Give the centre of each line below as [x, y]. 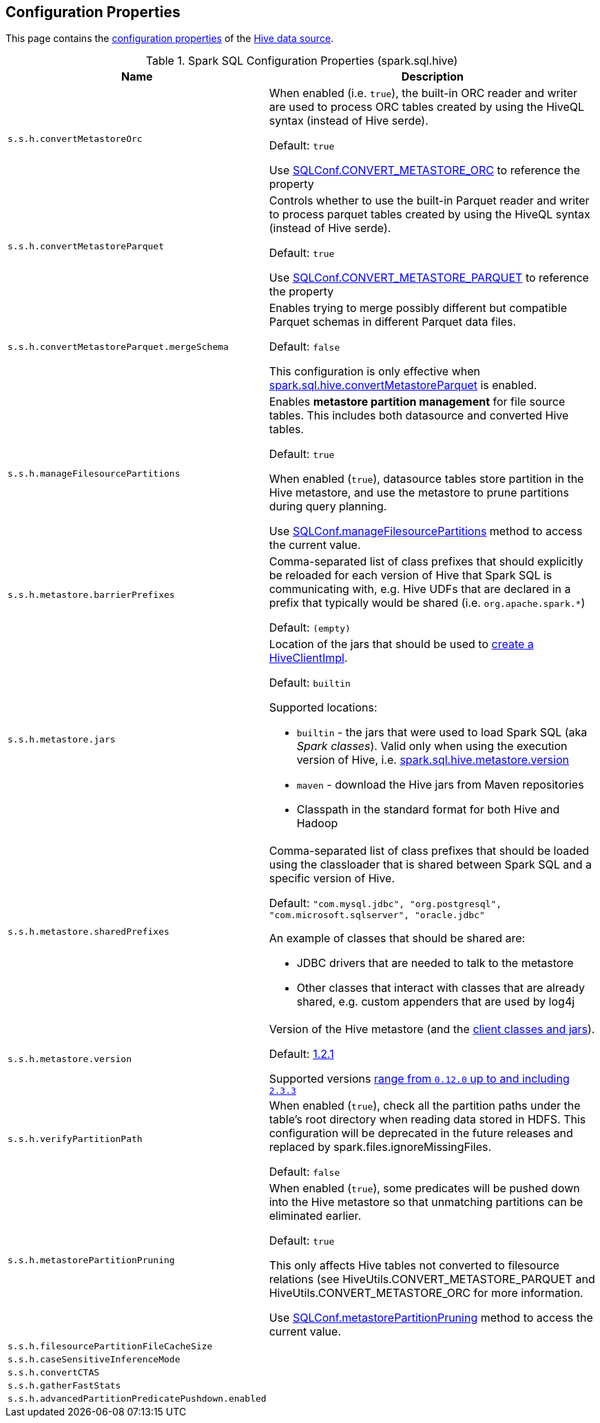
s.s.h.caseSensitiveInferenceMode [94, 1360]
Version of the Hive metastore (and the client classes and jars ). [432, 1029]
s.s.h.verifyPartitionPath [75, 1139]
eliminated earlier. [315, 1216]
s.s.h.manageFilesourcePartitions [94, 473]
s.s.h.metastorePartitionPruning [91, 1260]
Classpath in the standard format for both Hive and [428, 810]
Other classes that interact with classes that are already [441, 988]
